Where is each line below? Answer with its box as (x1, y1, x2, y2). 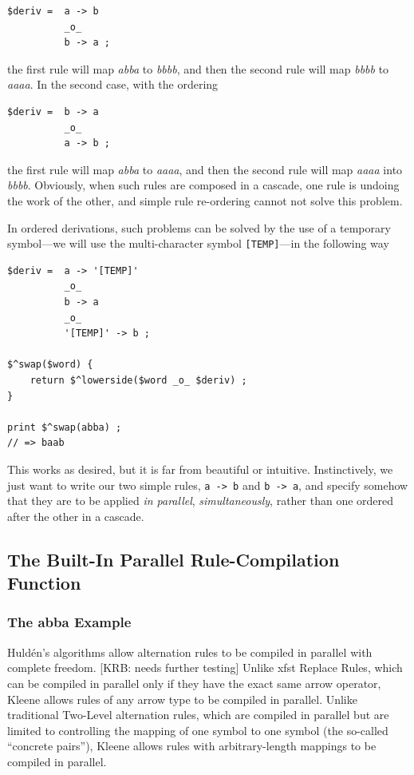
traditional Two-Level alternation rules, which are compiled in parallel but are (7, 706, 389, 723)
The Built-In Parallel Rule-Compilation (7, 546, 340, 571)
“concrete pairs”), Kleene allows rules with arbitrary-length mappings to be (7, 737, 377, 754)
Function (7, 570, 81, 595)
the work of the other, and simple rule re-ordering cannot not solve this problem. (7, 192, 403, 209)
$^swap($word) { (7, 359, 93, 371)
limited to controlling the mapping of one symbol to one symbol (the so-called (7, 721, 388, 738)
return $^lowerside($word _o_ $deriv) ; (30, 374, 247, 386)
